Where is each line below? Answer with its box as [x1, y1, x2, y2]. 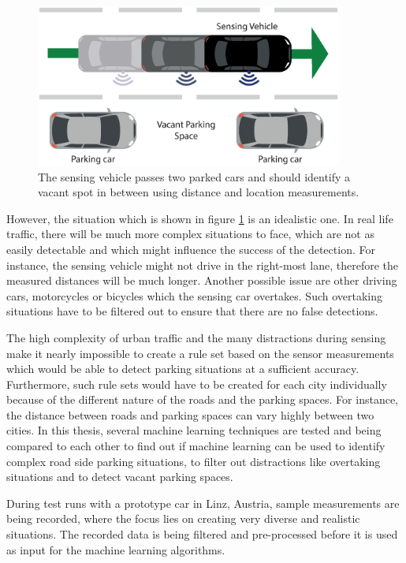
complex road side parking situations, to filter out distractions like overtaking [6, 453, 381, 469]
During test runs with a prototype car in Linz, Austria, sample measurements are [6, 494, 400, 511]
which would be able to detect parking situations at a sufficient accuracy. [6, 360, 359, 377]
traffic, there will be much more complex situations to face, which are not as [6, 226, 374, 242]
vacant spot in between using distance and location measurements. [38, 184, 359, 200]
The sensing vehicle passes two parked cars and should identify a [38, 168, 351, 185]
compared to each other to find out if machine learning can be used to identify [6, 438, 386, 454]
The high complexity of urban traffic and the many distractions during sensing [6, 329, 386, 345]
